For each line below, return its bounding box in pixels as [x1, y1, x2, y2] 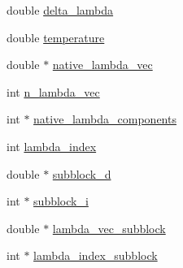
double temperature [7, 28, 105, 45]
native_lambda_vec [52, 56, 153, 73]
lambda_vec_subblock [52, 219, 166, 236]
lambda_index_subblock [33, 247, 158, 264]
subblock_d [52, 165, 111, 182]
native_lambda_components [33, 110, 176, 128]
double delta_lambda [7, 2, 114, 18]
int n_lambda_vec [7, 83, 100, 100]
